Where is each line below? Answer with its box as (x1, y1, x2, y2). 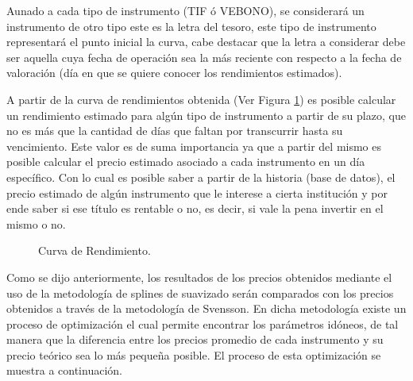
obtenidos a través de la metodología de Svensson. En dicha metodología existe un (6, 300, 407, 317)
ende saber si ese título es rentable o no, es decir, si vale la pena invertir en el (6, 200, 384, 217)
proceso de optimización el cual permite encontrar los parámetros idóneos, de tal (6, 315, 399, 332)
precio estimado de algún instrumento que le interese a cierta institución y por (6, 184, 388, 201)
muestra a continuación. (6, 362, 122, 379)
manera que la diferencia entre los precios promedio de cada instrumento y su (6, 331, 384, 348)
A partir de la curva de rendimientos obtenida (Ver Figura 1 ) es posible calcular (6, 90, 396, 107)
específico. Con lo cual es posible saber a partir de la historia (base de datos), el (6, 168, 396, 185)
